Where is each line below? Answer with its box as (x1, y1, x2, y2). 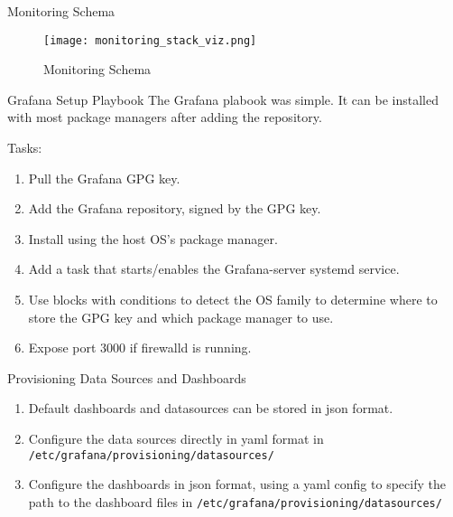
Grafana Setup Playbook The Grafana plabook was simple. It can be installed (7, 89, 439, 108)
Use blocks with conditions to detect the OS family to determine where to (28, 290, 438, 308)
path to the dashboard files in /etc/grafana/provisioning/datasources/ (28, 492, 442, 511)
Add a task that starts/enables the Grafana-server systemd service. (28, 259, 400, 278)
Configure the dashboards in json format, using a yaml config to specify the (28, 475, 446, 493)
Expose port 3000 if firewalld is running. (28, 338, 252, 357)
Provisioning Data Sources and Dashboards (7, 368, 246, 387)
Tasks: (7, 138, 42, 157)
